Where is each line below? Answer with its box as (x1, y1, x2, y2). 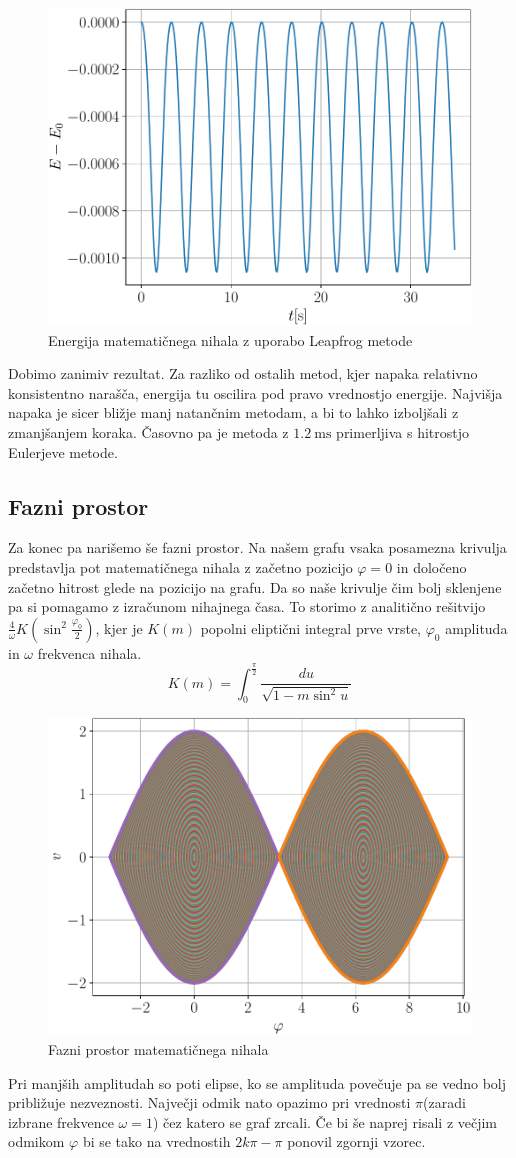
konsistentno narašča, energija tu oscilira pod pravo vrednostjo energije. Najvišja (8, 382, 503, 403)
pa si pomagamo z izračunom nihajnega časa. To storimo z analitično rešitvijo (8, 596, 486, 617)
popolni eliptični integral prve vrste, (200, 617, 421, 638)
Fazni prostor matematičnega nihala (48, 1039, 269, 1060)
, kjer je (95, 617, 143, 638)
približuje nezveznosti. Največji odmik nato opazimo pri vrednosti (8, 1092, 411, 1113)
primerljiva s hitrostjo (336, 421, 470, 442)
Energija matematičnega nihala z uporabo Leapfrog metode (48, 329, 413, 350)
